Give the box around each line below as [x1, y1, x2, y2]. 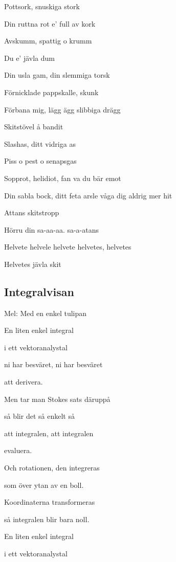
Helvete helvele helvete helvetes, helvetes [4, 241, 131, 252]
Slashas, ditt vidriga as [4, 138, 76, 149]
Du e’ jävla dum [4, 52, 55, 63]
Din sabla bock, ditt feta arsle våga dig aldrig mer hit [4, 190, 172, 200]
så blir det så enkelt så [4, 411, 75, 421]
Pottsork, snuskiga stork [4, 1, 80, 11]
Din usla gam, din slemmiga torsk [4, 70, 110, 80]
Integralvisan [4, 283, 74, 299]
